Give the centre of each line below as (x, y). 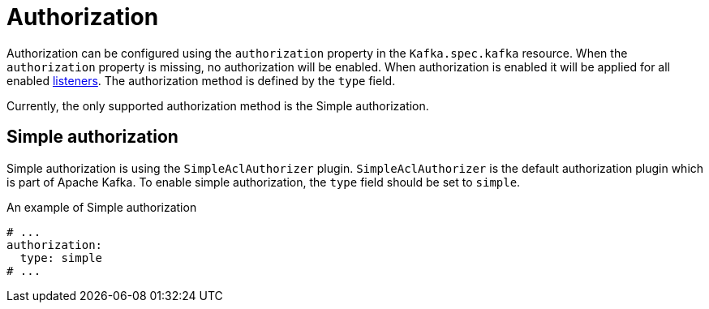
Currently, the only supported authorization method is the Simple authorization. (218, 105)
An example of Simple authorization (102, 207)
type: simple (61, 257)
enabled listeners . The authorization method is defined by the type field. (201, 80)
